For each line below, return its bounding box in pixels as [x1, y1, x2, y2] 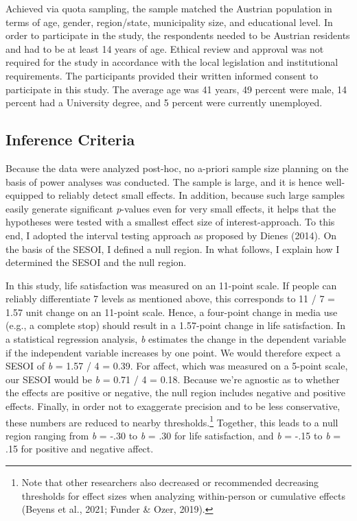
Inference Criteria [5, 129, 135, 150]
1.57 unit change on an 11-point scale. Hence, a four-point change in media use [5, 304, 338, 319]
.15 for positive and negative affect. [5, 441, 154, 456]
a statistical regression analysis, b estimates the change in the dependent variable [5, 332, 346, 346]
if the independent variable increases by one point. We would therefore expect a [5, 345, 341, 359]
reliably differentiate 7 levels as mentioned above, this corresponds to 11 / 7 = [5, 291, 336, 306]
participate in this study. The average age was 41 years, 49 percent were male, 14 [5, 82, 347, 96]
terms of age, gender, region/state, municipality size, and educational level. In [5, 14, 333, 29]
